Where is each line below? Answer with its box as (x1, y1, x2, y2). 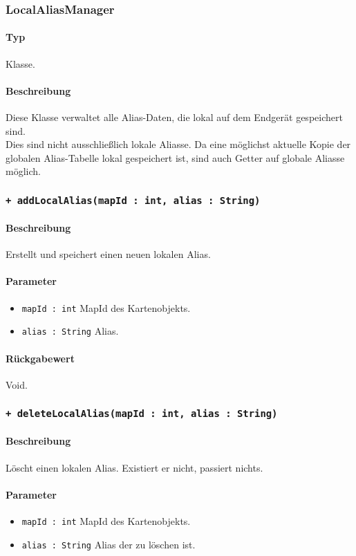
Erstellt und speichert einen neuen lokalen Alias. (6, 247, 211, 261)
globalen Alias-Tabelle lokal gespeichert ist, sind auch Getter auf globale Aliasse (6, 150, 345, 165)
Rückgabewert (6, 351, 75, 365)
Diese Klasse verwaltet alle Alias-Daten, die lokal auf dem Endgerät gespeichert (6, 110, 343, 124)
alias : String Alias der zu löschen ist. (21, 537, 196, 551)
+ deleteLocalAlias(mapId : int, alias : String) (6, 408, 278, 420)
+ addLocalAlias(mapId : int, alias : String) (6, 194, 261, 206)
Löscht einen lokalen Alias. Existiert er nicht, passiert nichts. (6, 460, 263, 474)
